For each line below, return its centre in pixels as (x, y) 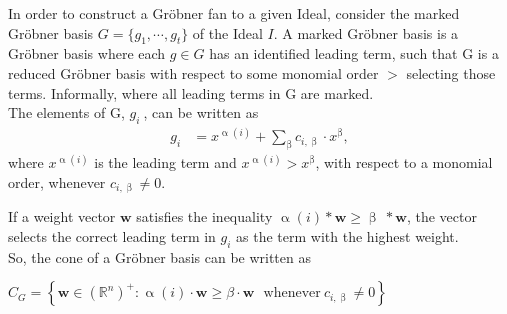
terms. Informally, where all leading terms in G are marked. (191, 92)
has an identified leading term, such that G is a (354, 53)
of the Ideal (227, 32)
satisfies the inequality (204, 216)
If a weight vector (62, 216)
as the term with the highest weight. (347, 235)
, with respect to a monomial (404, 162)
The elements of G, (66, 112)
